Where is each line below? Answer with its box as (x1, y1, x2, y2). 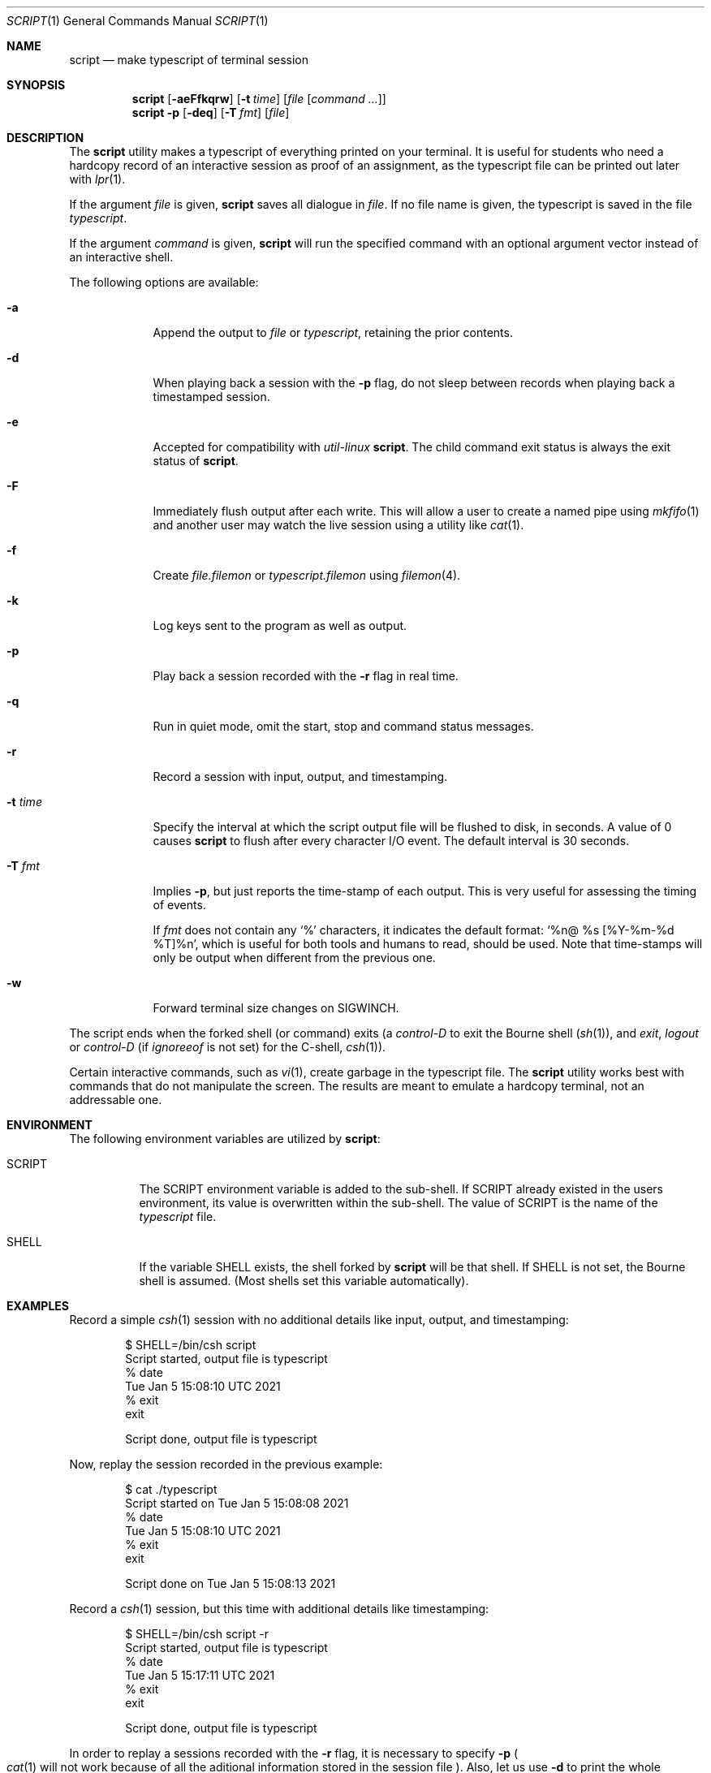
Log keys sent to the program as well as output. (153, 619, 407, 632)
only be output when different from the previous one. (153, 951, 436, 964)
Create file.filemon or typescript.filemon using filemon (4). (153, 568, 461, 582)
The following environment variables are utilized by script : (69, 1132, 381, 1145)
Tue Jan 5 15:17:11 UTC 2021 (125, 1668, 275, 1682)
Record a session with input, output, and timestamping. (153, 770, 448, 783)
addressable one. (69, 1093, 162, 1107)
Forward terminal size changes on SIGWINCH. (153, 1001, 399, 1015)
